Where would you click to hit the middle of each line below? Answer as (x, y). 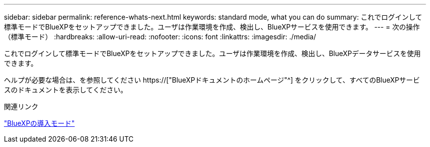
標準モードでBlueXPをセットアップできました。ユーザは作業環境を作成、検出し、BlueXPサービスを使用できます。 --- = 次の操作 (212, 27)
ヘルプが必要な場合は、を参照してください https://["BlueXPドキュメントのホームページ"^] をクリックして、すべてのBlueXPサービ (212, 80)
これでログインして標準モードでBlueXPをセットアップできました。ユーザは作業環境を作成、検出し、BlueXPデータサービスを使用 (213, 53)
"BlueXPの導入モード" (40, 123)
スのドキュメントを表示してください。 (66, 90)
